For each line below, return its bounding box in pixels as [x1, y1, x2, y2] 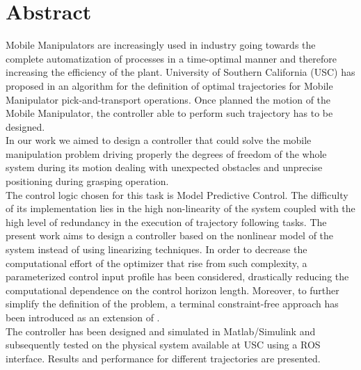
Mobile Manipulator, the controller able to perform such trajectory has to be [6, 106, 333, 120]
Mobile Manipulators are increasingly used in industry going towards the [6, 38, 316, 52]
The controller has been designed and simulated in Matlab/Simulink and [6, 323, 316, 338]
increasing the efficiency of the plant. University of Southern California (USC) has [6, 65, 355, 79]
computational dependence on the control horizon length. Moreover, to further [6, 282, 339, 297]
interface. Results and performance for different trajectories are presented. [6, 351, 321, 365]
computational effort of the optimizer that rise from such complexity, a [6, 255, 307, 270]
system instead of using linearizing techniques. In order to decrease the [6, 242, 307, 257]
